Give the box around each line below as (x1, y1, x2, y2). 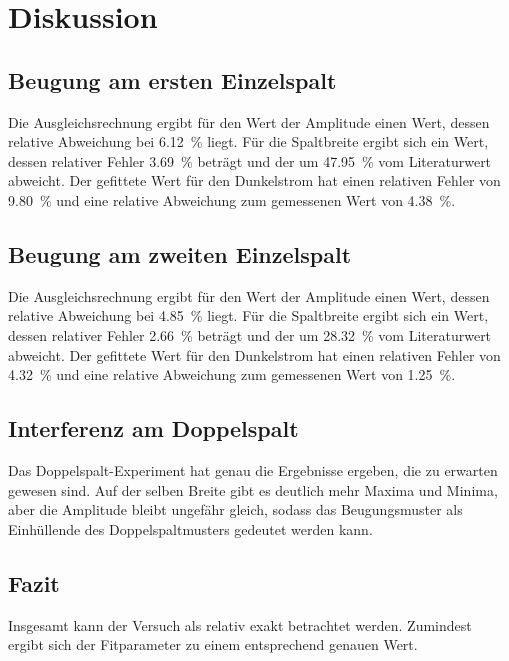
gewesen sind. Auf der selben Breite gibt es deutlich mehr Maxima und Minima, (8, 479, 498, 500)
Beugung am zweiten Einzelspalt (8, 238, 352, 269)
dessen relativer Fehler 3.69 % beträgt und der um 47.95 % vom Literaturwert (8, 150, 492, 171)
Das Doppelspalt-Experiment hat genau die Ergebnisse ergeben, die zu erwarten (8, 459, 498, 480)
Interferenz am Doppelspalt (8, 413, 299, 444)
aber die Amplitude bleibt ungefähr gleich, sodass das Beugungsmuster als (8, 499, 463, 520)
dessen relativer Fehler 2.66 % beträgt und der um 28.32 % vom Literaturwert (8, 324, 492, 345)
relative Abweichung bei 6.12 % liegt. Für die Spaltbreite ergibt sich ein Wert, (8, 131, 489, 152)
